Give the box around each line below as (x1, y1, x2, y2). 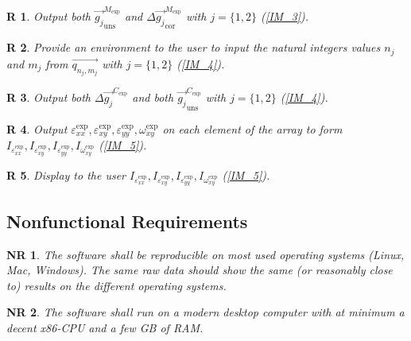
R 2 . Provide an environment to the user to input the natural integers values (6, 39, 381, 56)
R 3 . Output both (6, 88, 91, 105)
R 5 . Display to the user (6, 166, 126, 183)
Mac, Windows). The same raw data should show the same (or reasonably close (6, 262, 393, 278)
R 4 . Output (6, 120, 68, 137)
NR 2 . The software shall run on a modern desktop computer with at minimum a (6, 304, 405, 320)
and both (132, 88, 174, 105)
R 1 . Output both (6, 7, 91, 24)
